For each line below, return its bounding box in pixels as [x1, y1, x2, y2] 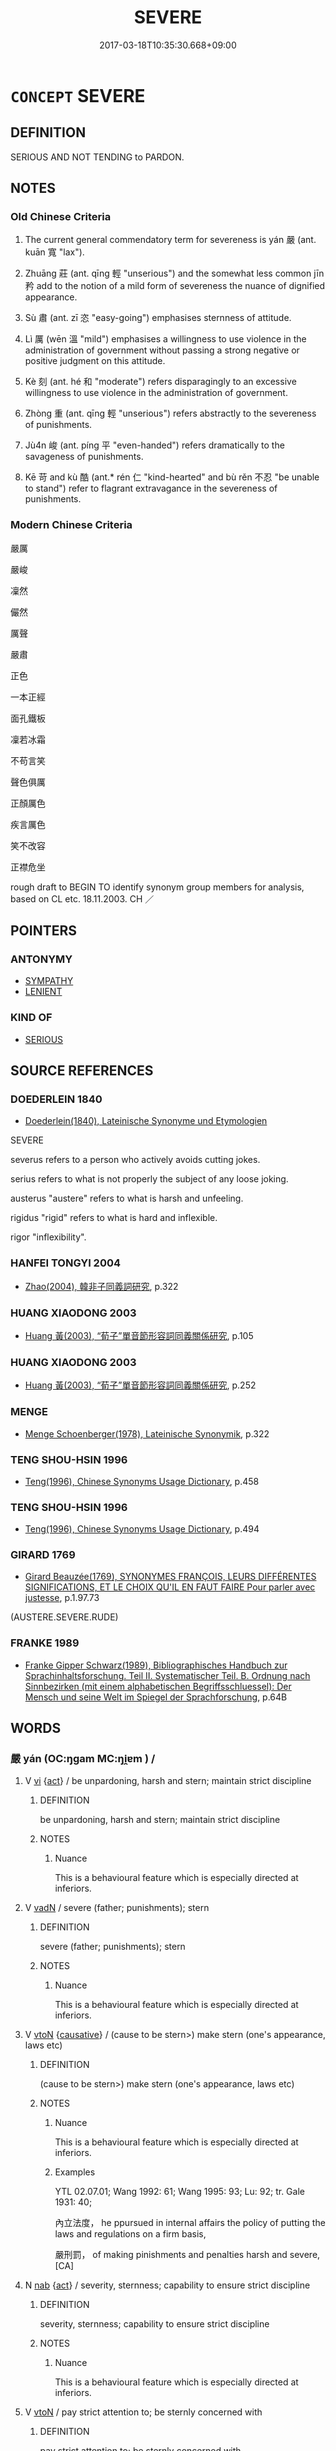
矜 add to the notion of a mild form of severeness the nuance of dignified [24, 280, 326, 292]
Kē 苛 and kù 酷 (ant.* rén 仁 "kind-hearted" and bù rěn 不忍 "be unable [24, 471, 320, 483]
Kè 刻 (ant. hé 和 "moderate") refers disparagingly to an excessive [24, 376, 297, 388]
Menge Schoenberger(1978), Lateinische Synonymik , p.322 [24, 1427, 270, 1440]
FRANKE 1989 [10, 1636, 80, 1650]
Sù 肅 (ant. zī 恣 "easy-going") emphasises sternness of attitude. [24, 312, 292, 324]
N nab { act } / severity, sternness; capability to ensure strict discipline [24, 2279, 311, 2291]
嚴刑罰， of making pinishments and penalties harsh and [54, 2249, 288, 2261]
